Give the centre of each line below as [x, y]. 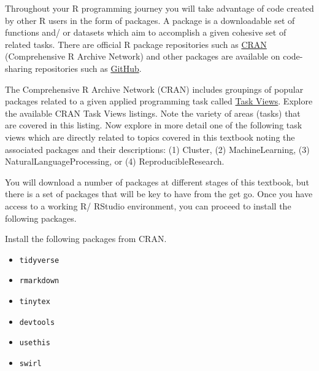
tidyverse [39, 260]
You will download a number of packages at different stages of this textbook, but [157, 182]
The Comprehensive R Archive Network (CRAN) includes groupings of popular [154, 89]
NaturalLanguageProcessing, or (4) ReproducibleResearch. [115, 161]
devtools [37, 322]
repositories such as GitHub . [88, 68]
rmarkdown [39, 281]
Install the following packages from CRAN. [86, 239]
